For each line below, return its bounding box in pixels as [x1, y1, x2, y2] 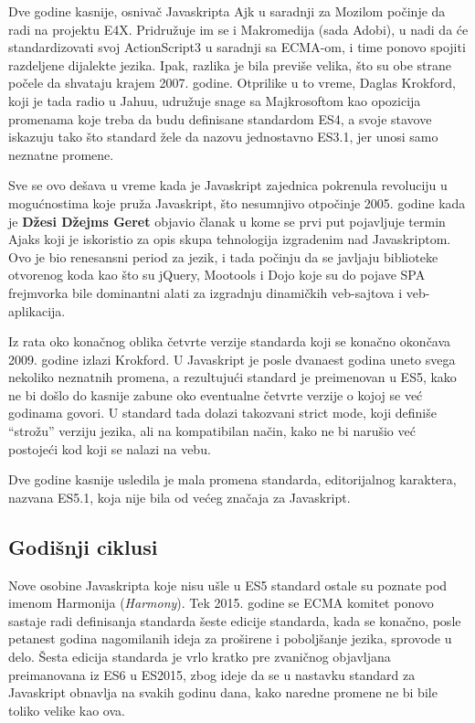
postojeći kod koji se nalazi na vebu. [8, 439, 211, 458]
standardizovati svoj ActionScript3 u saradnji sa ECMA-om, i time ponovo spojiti [8, 37, 466, 57]
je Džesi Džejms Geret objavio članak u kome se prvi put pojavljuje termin [8, 211, 446, 230]
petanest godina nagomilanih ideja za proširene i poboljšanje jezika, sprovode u [8, 629, 452, 648]
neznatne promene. [8, 144, 114, 164]
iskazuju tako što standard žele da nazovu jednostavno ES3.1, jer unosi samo [8, 127, 438, 146]
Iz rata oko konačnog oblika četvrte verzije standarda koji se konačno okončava [8, 332, 451, 351]
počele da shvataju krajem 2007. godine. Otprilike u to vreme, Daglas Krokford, [8, 73, 456, 92]
